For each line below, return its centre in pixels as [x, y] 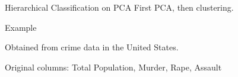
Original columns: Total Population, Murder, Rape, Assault [113, 67]
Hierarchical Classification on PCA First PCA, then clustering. [119, 7]
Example [21, 27]
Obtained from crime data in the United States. [92, 47]
